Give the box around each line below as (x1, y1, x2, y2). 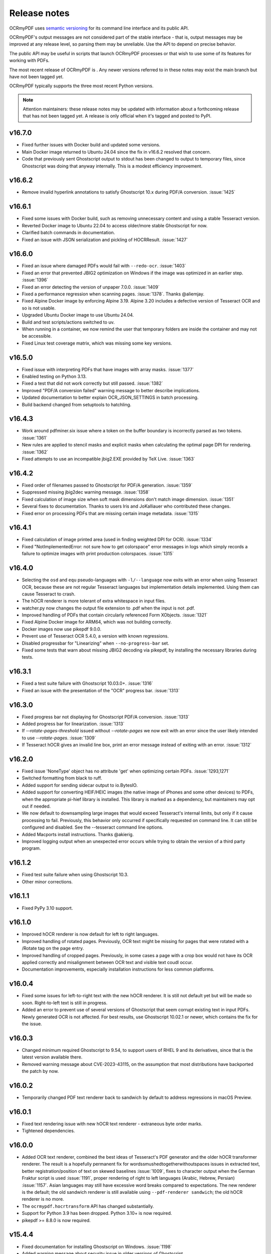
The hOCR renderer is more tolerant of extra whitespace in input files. (22, 598, 166, 604)
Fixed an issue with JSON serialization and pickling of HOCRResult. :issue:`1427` (22, 236, 188, 243)
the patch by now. (22, 1068, 59, 1074)
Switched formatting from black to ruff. (22, 775, 102, 781)
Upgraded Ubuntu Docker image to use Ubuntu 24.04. (22, 312, 134, 318)
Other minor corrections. (22, 878, 73, 885)
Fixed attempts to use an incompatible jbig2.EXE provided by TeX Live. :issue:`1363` (22, 456, 195, 462)
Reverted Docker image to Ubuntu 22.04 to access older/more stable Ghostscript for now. (22, 222, 208, 228)
